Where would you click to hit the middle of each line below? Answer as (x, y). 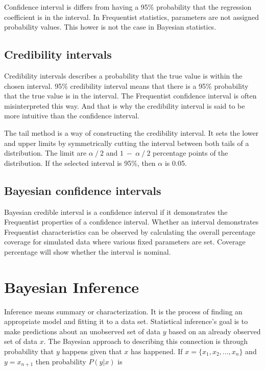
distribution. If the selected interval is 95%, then (80, 163)
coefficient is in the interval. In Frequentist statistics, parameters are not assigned (132, 17)
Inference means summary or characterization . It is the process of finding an (123, 311)
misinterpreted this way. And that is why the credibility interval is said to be (125, 105)
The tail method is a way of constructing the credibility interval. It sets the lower (131, 132)
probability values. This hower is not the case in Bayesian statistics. (110, 27)
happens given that (92, 351)
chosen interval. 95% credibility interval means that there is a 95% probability (126, 85)
